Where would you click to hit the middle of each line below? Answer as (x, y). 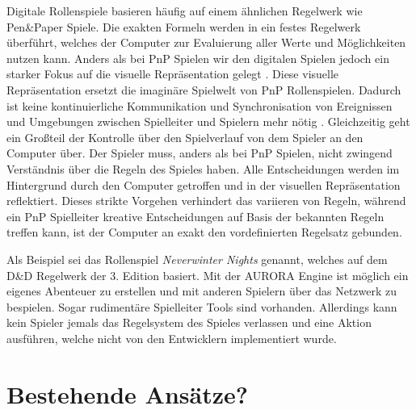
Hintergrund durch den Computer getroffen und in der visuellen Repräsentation (204, 184)
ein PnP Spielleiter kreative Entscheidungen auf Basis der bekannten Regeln (195, 216)
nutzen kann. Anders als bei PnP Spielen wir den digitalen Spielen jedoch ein (198, 58)
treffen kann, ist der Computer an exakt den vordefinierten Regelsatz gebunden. (204, 232)
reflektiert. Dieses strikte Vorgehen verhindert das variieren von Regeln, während (206, 201)
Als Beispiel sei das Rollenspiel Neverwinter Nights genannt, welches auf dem (197, 259)
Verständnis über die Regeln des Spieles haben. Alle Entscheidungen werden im (203, 168)
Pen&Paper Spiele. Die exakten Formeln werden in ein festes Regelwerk (184, 26)
